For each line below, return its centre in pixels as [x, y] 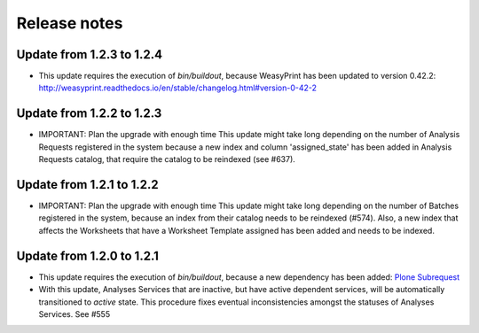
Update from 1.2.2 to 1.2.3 [89, 114]
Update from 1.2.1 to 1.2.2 [87, 185]
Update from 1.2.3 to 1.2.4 [90, 54]
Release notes [70, 23]
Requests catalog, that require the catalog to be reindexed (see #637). [167, 159]
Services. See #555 [75, 314]
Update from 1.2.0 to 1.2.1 [88, 256]
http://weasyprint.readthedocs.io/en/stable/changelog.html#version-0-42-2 [177, 88]
